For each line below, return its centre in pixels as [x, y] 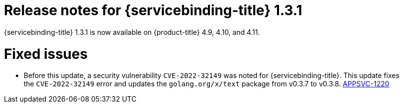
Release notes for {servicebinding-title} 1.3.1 [153, 10]
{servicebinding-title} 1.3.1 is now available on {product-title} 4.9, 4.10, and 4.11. [132, 32]
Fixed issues [46, 54]
